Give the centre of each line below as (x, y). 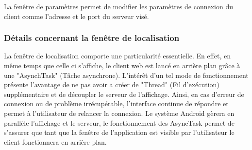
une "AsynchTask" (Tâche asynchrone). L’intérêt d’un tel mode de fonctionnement (126, 75)
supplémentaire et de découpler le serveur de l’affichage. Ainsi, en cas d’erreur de (124, 94)
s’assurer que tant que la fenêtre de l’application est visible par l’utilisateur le (119, 132)
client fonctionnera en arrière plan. (55, 141)
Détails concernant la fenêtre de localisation (92, 38)
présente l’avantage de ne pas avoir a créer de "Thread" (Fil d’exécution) (112, 84)
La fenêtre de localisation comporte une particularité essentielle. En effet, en (118, 56)
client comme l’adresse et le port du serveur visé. (76, 16)
